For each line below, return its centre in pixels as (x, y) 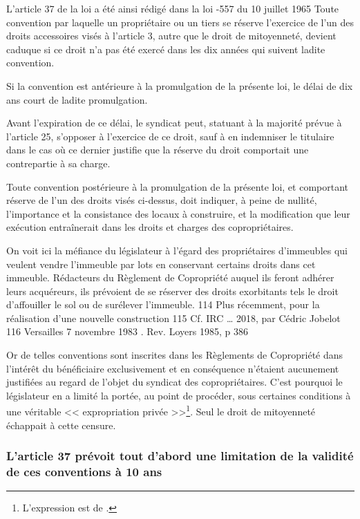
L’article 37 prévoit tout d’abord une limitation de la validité (180, 456)
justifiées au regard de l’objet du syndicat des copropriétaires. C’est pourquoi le (174, 382)
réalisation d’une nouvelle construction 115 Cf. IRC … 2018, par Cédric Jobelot (173, 318)
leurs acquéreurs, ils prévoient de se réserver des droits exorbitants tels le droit (172, 291)
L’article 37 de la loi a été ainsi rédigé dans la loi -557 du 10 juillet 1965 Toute (173, 8)
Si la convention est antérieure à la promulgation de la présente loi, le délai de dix (180, 85)
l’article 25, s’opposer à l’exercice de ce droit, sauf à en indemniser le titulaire (170, 136)
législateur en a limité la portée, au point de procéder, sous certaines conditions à (179, 395)
